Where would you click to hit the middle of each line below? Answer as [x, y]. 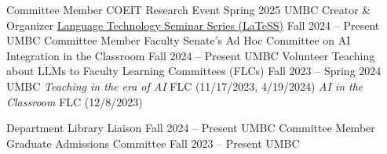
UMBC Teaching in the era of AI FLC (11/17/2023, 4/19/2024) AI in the [185, 86]
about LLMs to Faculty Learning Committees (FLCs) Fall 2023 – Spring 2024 [194, 71]
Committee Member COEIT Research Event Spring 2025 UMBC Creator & [189, 9]
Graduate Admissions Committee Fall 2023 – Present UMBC [153, 143]
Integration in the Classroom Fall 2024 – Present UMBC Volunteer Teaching [191, 55]
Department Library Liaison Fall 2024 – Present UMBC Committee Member [191, 128]
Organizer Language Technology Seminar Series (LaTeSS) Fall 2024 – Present [193, 25]
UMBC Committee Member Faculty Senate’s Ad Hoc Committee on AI [179, 40]
